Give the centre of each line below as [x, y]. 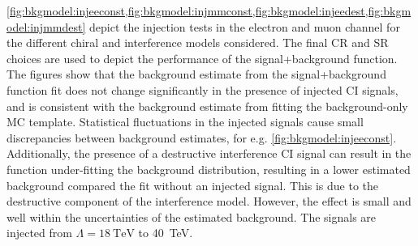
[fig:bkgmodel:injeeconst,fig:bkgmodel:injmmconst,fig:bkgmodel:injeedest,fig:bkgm [209, 11]
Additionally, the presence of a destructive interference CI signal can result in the [209, 153]
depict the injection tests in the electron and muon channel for [244, 26]
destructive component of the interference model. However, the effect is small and [209, 201]
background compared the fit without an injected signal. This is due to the [193, 185]
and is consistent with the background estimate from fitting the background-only [207, 106]
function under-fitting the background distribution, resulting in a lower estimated [209, 169]
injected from [39, 233]
